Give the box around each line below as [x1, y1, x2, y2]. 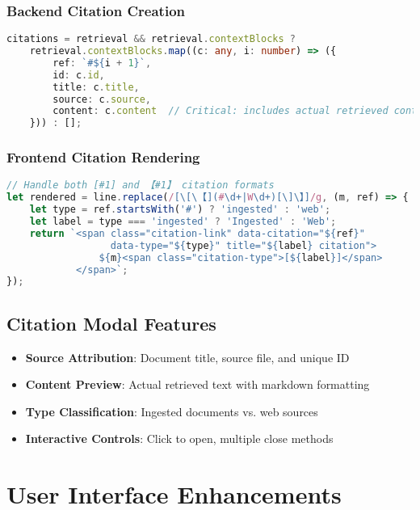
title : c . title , [52, 81, 140, 93]
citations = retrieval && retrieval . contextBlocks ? [6, 33, 296, 45]
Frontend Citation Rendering [6, 147, 200, 167]
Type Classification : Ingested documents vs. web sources [25, 403, 318, 419]
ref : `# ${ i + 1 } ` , [52, 57, 152, 69]
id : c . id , [52, 69, 105, 81]
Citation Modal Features [6, 310, 216, 335]
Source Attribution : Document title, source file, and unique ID [25, 348, 350, 365]
